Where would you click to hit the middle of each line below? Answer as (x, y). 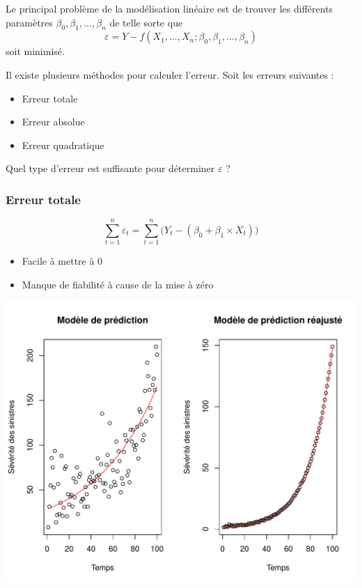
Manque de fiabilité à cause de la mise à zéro (118, 284)
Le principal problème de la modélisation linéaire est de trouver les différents (170, 8)
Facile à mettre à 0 (62, 261)
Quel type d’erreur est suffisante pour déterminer (110, 168)
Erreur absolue (53, 122)
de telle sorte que (146, 22)
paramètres (29, 22)
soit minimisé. (35, 51)
